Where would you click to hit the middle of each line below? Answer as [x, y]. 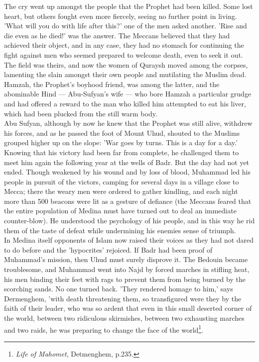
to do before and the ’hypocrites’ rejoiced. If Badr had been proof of [108, 249]
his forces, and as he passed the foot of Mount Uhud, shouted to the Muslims [122, 133]
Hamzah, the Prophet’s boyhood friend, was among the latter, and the [112, 84]
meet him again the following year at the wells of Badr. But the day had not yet [127, 162]
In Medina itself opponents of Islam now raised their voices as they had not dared [129, 240]
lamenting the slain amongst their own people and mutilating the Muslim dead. [125, 74]
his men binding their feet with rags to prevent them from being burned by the [125, 279]
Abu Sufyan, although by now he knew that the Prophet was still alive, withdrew [128, 123]
